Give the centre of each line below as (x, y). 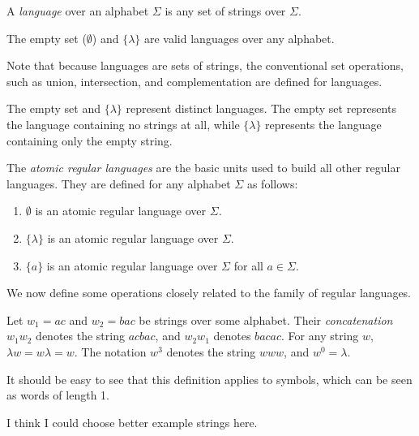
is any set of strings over (225, 11)
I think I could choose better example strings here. (132, 422)
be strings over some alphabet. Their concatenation (266, 319)
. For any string (320, 336)
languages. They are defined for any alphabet (119, 183)
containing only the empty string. (90, 140)
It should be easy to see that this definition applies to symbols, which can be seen (209, 379)
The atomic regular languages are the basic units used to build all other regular (203, 168)
